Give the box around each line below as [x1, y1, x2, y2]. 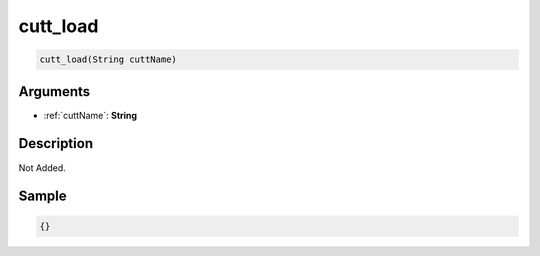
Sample [18, 188, 67, 205]
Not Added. [18, 161, 67, 174]
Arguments [18, 83, 91, 100]
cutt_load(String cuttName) [39, 54, 177, 65]
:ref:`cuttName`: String [43, 109, 138, 121]
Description [18, 135, 94, 152]
